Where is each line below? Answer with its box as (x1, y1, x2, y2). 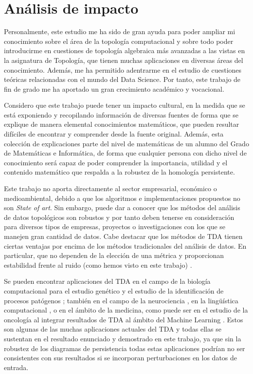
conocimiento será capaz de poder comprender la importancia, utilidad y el (4, 157, 228, 167)
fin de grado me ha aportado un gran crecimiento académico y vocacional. (4, 83, 224, 94)
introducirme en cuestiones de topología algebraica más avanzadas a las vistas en (4, 45, 245, 56)
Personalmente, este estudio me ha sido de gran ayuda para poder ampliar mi (4, 26, 235, 37)
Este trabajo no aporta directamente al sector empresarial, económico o (4, 183, 217, 194)
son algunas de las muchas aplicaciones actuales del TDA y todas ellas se (4, 324, 221, 334)
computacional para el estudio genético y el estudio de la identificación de (4, 285, 224, 295)
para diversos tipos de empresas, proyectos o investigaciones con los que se (4, 221, 226, 232)
